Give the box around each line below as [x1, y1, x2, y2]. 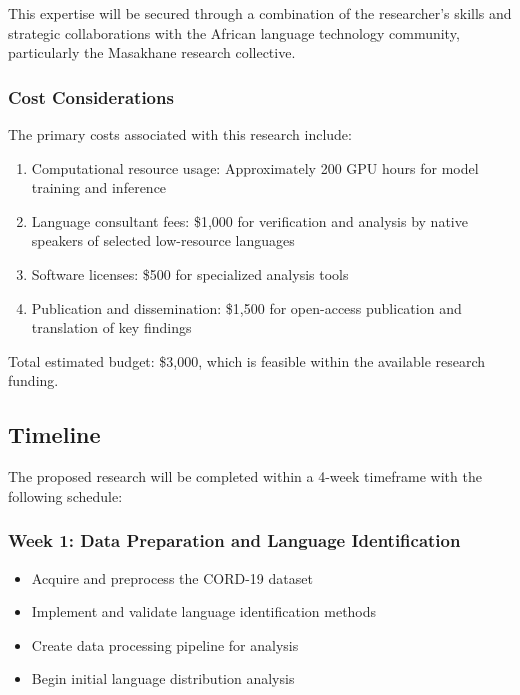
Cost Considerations [8, 84, 174, 109]
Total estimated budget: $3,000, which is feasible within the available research [8, 350, 486, 371]
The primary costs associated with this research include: [8, 124, 352, 144]
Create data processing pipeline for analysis [31, 634, 299, 655]
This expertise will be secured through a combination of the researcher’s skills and [8, 3, 512, 23]
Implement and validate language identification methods [31, 601, 377, 622]
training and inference [31, 177, 167, 198]
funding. [8, 370, 59, 391]
